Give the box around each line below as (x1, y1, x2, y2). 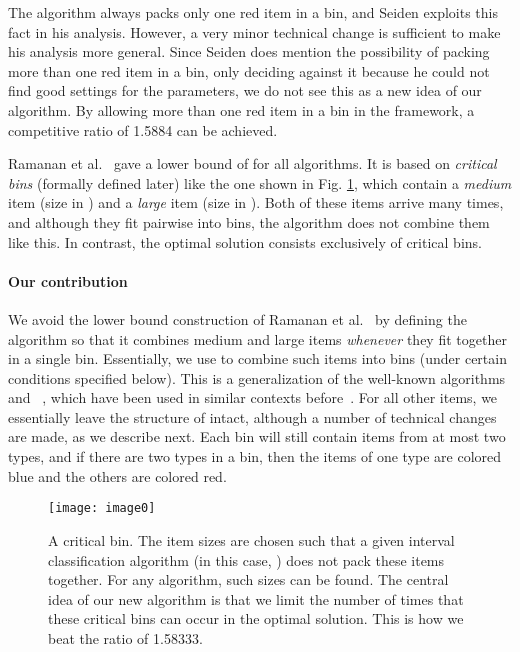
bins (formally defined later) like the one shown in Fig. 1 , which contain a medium (8, 172, 512, 193)
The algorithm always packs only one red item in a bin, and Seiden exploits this (8, 2, 498, 22)
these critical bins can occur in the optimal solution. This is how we (48, 608, 464, 629)
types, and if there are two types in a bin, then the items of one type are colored (8, 446, 502, 467)
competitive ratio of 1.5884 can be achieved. (8, 119, 278, 140)
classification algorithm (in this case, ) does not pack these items (48, 549, 445, 570)
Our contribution (8, 270, 128, 291)
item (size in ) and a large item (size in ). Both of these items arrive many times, (8, 192, 504, 213)
